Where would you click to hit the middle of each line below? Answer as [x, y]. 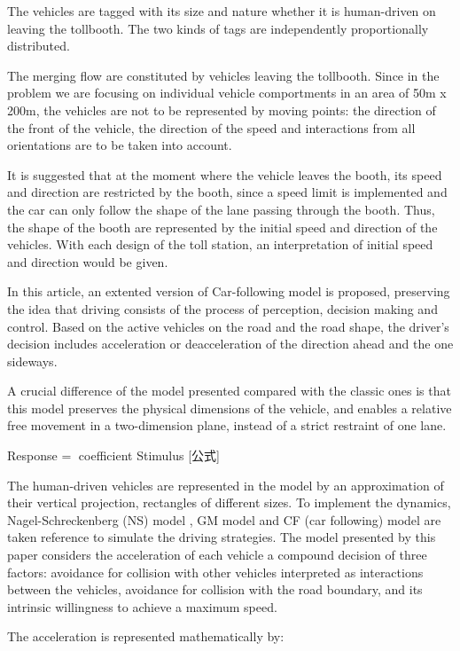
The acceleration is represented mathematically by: [146, 636]
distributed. [39, 46]
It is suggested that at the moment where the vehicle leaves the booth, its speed [225, 174]
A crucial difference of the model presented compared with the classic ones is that [229, 391]
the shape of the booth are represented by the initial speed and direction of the [222, 227]
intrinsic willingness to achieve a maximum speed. [142, 606]
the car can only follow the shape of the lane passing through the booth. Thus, [221, 209]
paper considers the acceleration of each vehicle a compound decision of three [217, 555]
